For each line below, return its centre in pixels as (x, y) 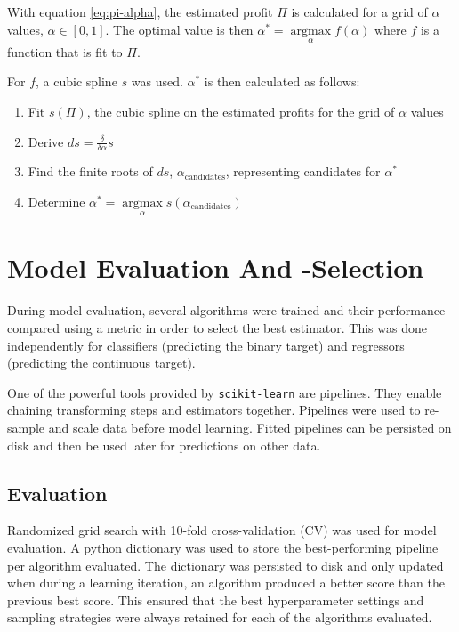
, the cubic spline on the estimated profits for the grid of (241, 111)
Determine (56, 202)
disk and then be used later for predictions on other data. (164, 445)
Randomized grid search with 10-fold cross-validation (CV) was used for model (222, 530)
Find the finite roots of (90, 171)
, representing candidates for (303, 171)
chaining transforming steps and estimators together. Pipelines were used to (214, 410)
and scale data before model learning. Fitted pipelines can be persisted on (250, 427)
